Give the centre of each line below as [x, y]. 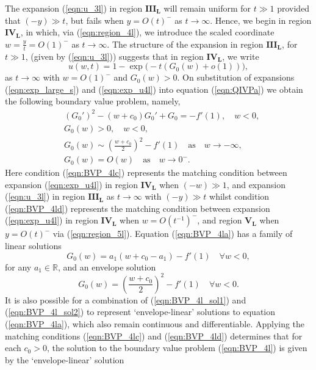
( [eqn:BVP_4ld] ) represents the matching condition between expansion [138, 208]
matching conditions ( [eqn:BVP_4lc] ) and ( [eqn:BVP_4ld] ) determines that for [154, 336]
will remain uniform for [207, 8]
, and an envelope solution [107, 267]
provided [293, 8]
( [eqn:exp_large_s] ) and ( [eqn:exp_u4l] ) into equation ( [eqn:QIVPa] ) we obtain [154, 89]
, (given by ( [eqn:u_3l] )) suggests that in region [114, 56]
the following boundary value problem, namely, [93, 101]
